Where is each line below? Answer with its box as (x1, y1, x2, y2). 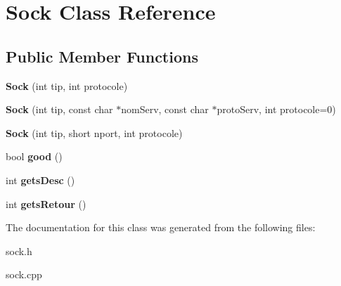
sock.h (6, 243, 32, 258)
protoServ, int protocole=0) (217, 102, 336, 117)
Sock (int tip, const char (6, 102, 113, 117)
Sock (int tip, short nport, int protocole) (6, 125, 183, 140)
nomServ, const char (121, 102, 209, 117)
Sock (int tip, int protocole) (6, 78, 128, 93)
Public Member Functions (6, 45, 198, 67)
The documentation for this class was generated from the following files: (6, 220, 316, 235)
